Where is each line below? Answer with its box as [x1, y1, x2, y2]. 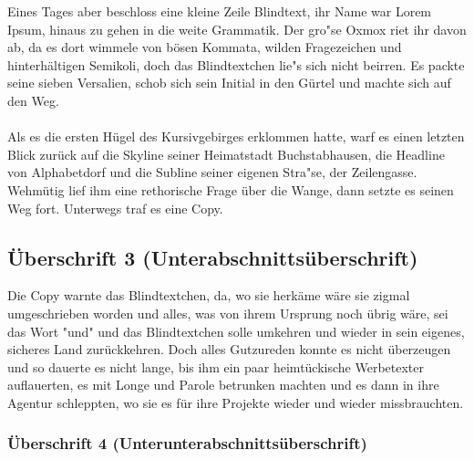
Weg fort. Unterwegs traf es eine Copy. [7, 198, 223, 217]
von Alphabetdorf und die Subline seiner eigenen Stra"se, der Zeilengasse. [7, 162, 417, 182]
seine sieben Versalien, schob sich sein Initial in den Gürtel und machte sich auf [7, 73, 451, 92]
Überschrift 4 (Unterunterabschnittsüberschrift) [7, 432, 367, 455]
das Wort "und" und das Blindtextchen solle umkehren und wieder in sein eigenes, [7, 321, 465, 340]
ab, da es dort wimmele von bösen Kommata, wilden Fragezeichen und [7, 37, 402, 57]
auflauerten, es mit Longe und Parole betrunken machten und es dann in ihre [7, 375, 439, 394]
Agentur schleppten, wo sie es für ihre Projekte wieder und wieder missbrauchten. [7, 392, 464, 412]
